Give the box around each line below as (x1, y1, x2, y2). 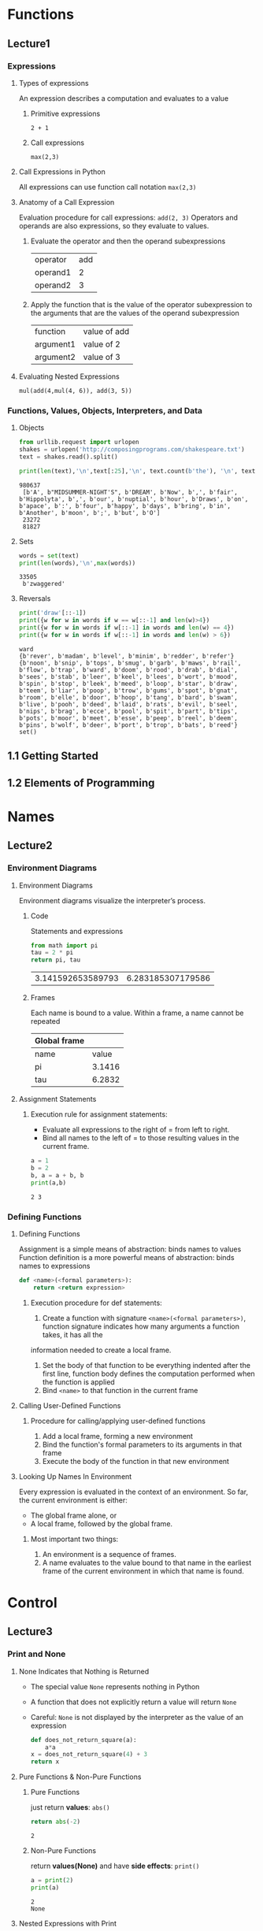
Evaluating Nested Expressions (18, 372, 120, 381)
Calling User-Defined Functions (18, 1400, 121, 1410)
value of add (83, 325, 130, 336)
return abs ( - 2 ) (30, 1818, 80, 1826)
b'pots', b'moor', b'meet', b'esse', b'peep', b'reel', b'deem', (18, 714, 238, 722)
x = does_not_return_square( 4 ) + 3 (30, 1751, 147, 1759)
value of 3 (83, 351, 121, 362)
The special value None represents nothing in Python (30, 1681, 200, 1691)
